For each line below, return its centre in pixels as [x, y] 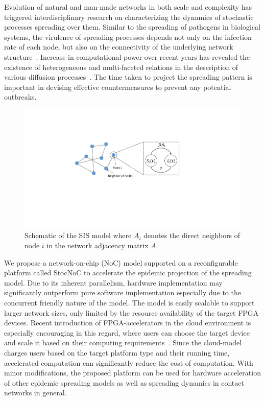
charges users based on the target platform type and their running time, [117, 352]
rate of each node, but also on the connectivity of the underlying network [119, 47]
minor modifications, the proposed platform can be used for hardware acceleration [132, 373]
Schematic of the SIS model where [78, 235]
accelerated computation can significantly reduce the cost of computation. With [129, 362]
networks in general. [35, 393]
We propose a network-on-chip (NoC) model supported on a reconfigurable [121, 262]
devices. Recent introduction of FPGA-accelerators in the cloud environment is [128, 323]
